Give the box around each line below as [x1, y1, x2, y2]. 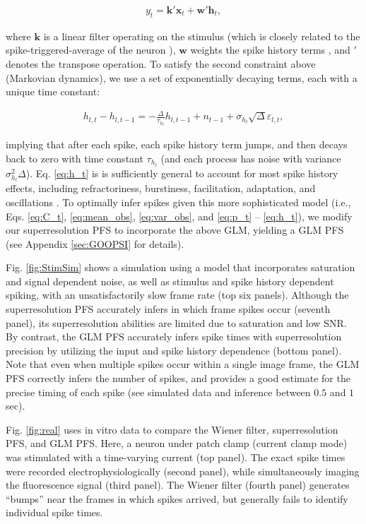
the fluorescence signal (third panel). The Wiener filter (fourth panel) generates [6, 477, 350, 492]
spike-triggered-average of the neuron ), [6, 42, 176, 57]
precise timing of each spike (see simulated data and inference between [6, 384, 311, 399]
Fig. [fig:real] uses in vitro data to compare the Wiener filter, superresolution [6, 422, 338, 436]
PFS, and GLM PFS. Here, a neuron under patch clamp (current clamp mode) [6, 436, 348, 451]
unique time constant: [6, 84, 100, 99]
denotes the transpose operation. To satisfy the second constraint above [6, 56, 316, 71]
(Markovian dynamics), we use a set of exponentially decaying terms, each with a [6, 70, 358, 85]
